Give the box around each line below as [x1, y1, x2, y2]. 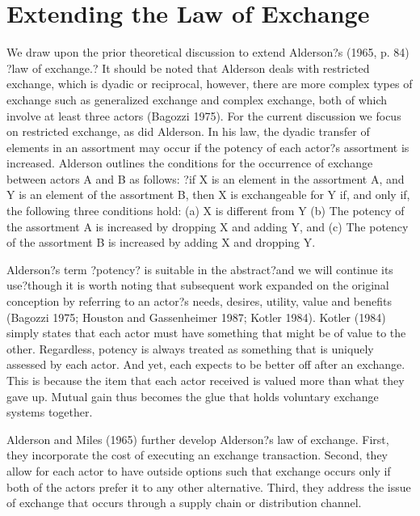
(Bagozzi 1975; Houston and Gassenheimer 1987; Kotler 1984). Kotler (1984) [6, 308, 386, 325]
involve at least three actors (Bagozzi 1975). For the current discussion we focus [6, 107, 401, 124]
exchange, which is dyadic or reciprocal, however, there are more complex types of [6, 75, 413, 92]
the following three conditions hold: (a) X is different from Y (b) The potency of [6, 202, 405, 219]
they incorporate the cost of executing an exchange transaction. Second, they [6, 446, 388, 463]
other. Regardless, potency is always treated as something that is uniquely [6, 340, 374, 357]
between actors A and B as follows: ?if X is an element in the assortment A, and [6, 170, 405, 187]
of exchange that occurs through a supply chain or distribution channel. [6, 494, 362, 511]
